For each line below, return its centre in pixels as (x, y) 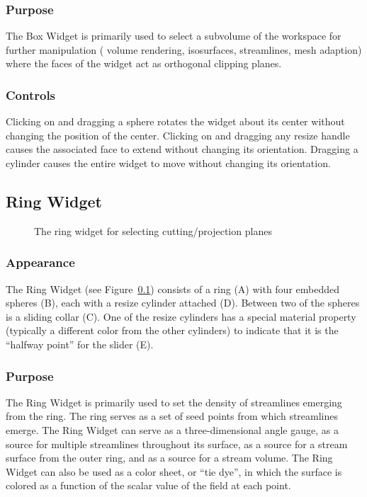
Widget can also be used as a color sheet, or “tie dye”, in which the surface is (174, 471)
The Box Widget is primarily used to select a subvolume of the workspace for (174, 36)
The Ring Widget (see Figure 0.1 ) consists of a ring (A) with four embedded (173, 289)
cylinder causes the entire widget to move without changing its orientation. (168, 163)
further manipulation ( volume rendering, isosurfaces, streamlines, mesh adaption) (184, 49)
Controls (31, 95)
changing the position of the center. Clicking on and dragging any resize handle (178, 135)
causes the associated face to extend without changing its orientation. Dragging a (182, 149)
